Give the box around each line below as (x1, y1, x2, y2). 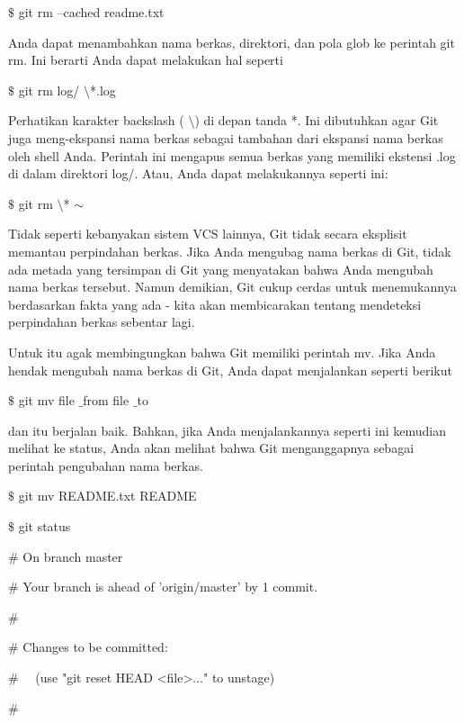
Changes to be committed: (22, 637, 168, 656)
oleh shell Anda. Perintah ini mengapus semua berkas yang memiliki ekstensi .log (8, 146, 456, 165)
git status (18, 517, 71, 536)
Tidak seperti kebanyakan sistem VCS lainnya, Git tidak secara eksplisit (8, 224, 407, 243)
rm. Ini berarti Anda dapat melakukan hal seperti (8, 50, 283, 69)
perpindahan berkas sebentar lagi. (8, 312, 195, 331)
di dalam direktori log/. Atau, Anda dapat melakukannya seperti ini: (8, 164, 388, 183)
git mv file (18, 391, 75, 410)
